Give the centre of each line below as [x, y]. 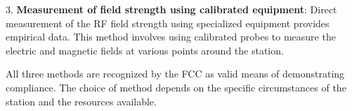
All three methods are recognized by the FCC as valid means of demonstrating [175, 74]
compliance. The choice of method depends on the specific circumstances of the [176, 87]
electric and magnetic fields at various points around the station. [145, 50]
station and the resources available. [81, 101]
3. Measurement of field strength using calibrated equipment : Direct [171, 9]
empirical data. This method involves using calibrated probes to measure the [171, 37]
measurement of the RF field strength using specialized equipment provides [168, 23]
